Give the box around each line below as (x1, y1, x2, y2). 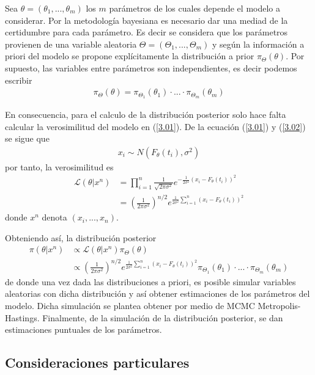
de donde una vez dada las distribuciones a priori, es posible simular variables (5, 275, 296, 288)
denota (42, 211, 67, 224)
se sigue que (5, 132, 50, 145)
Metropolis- (258, 299, 301, 312)
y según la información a (212, 37, 305, 50)
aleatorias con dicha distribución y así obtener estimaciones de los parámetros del (5, 287, 310, 300)
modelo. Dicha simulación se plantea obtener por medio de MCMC (5, 299, 255, 312)
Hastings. (5, 311, 40, 324)
